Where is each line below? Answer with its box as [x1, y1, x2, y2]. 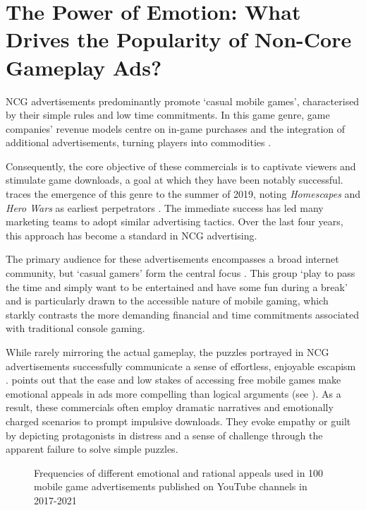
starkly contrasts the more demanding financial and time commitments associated [6, 307, 360, 321]
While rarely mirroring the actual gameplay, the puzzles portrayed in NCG [6, 345, 329, 359]
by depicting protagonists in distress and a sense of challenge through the [6, 427, 323, 442]
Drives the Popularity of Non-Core [6, 25, 352, 54]
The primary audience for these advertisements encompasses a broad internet [6, 251, 339, 266]
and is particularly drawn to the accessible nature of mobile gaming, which [6, 293, 329, 308]
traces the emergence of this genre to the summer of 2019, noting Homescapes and [6, 186, 361, 201]
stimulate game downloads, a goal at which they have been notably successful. [6, 172, 343, 187]
